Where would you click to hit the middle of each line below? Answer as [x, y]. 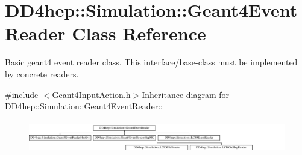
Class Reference [139, 33]
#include [22, 94]
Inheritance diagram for [186, 94]
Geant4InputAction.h [91, 94]
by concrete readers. [42, 74]
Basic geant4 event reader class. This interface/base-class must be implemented [151, 62]
